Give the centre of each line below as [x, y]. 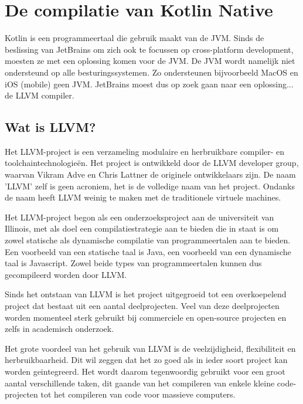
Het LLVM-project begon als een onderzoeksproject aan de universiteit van [139, 217]
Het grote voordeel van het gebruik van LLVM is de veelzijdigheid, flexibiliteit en [150, 348]
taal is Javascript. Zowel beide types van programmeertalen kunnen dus [133, 263]
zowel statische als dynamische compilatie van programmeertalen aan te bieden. [148, 240]
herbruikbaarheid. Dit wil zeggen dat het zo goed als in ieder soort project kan [146, 360]
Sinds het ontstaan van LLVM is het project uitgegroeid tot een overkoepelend [146, 294]
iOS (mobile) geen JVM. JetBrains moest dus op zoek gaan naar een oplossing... [149, 84]
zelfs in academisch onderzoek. [59, 329]
